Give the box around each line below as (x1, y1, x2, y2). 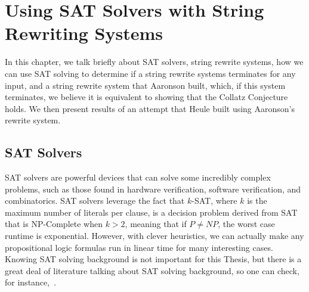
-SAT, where (191, 194, 237, 207)
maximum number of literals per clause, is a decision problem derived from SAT (5, 206, 298, 218)
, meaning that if (125, 218, 187, 230)
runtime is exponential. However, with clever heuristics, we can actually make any (5, 229, 304, 242)
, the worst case (218, 218, 275, 230)
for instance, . (5, 276, 57, 288)
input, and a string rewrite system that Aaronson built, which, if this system (5, 79, 286, 91)
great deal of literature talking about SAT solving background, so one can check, (5, 264, 299, 277)
